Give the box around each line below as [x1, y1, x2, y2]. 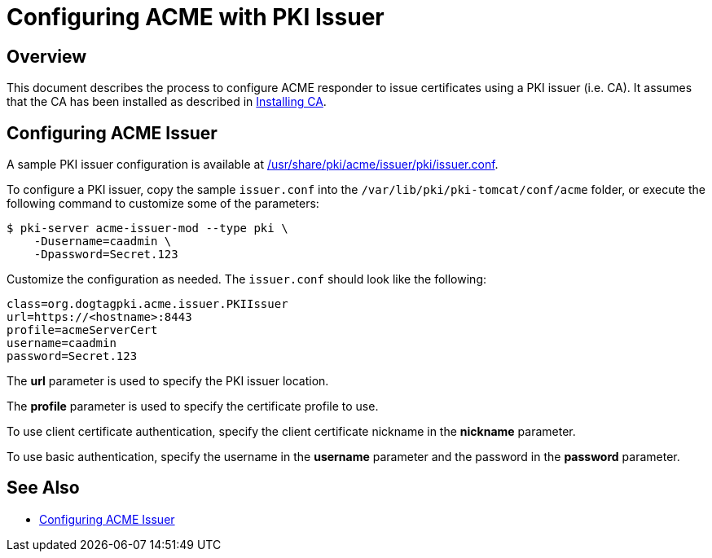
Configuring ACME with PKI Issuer [7, 3, 385, 31]
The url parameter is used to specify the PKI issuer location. [7, 374, 329, 389]
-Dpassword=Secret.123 [33, 248, 178, 261]
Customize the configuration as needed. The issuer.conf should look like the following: [7, 272, 486, 287]
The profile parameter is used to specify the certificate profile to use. [7, 399, 379, 414]
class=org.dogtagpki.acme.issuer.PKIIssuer [7, 297, 288, 311]
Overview [7, 46, 87, 67]
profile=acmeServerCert [7, 323, 158, 337]
